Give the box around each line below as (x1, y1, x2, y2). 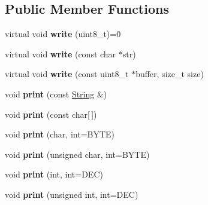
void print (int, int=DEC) (5, 168, 103, 180)
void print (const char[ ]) (5, 108, 97, 120)
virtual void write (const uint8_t (5, 68, 129, 80)
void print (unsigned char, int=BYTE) (5, 148, 150, 160)
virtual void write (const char (5, 47, 116, 60)
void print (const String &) (5, 87, 107, 100)
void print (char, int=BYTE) (5, 128, 115, 140)
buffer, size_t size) (135, 68, 204, 80)
